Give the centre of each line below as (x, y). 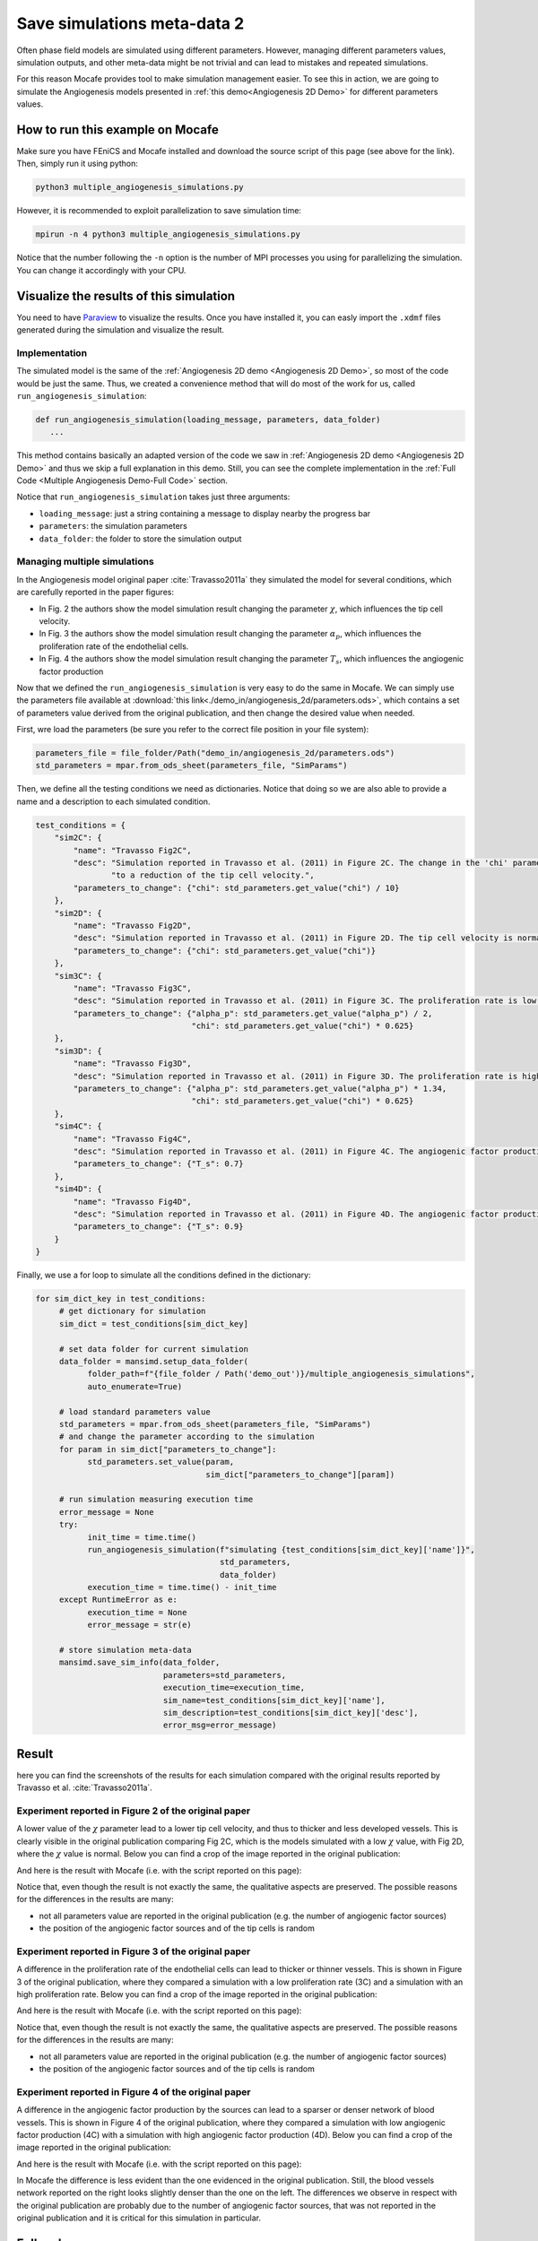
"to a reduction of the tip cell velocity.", (213, 875)
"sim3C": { (78, 976)
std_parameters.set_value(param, (161, 1462)
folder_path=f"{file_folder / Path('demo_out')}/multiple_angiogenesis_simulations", (281, 1374)
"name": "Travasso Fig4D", (132, 1202)
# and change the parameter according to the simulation (187, 1437)
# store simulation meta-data (125, 1650)
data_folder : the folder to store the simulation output (140, 539)
